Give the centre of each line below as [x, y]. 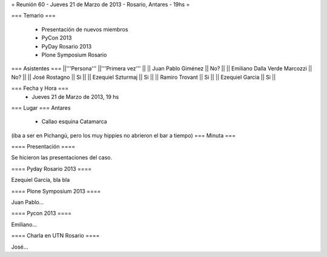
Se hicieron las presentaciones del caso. [62, 158]
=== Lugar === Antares [41, 108]
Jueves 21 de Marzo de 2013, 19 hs [75, 96]
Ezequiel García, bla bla [40, 180]
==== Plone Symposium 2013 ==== [56, 191]
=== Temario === [33, 16]
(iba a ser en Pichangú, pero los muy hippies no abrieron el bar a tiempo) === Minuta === [124, 135]
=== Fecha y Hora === [40, 88]
